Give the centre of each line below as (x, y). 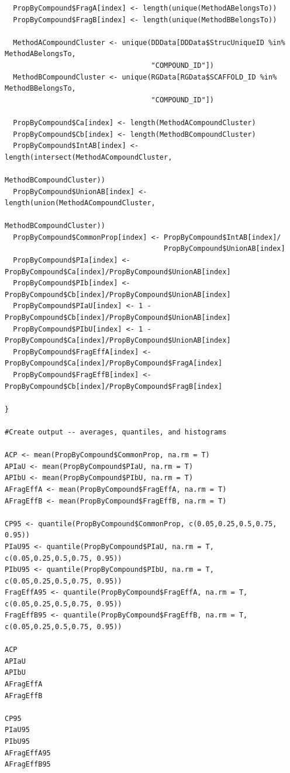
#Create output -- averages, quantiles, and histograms (116, 432)
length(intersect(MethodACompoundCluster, (89, 157)
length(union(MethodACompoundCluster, (80, 203)
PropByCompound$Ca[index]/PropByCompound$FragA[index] (114, 363)
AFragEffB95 (28, 765)
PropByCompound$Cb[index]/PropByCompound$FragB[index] (114, 386)
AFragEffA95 (28, 753)
